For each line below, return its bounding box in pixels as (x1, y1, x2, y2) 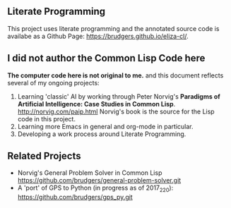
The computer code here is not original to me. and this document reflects (7, 71, 224, 80)
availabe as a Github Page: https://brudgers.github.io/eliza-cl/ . (7, 32, 189, 40)
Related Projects (7, 150, 81, 162)
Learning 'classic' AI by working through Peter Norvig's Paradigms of (17, 92, 220, 101)
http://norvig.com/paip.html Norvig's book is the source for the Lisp (17, 107, 215, 116)
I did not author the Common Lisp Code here (7, 52, 206, 64)
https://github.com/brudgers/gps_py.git (17, 193, 133, 202)
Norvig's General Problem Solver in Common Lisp (17, 169, 162, 177)
